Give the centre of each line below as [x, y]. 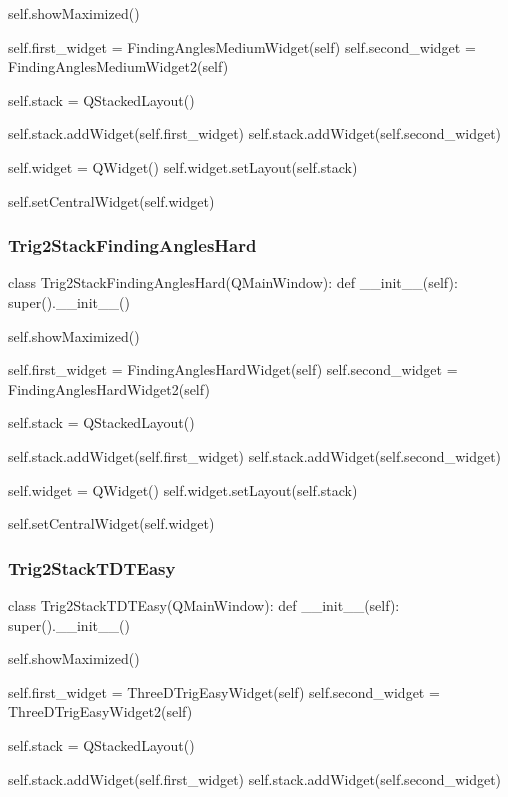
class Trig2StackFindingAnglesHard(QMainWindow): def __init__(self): [233, 282]
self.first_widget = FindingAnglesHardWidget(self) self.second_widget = [233, 369]
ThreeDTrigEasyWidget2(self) [100, 711]
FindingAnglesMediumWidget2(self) [118, 66]
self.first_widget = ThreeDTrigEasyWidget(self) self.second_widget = [224, 691]
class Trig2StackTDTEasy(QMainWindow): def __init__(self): [204, 604]
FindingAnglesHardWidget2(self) [109, 388]
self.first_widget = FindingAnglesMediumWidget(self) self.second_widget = [242, 46]
